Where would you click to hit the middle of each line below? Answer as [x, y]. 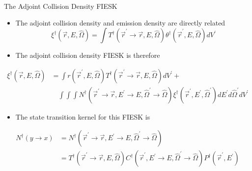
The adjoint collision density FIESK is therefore [88, 55]
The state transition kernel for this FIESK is [83, 116]
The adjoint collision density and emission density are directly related [120, 22]
